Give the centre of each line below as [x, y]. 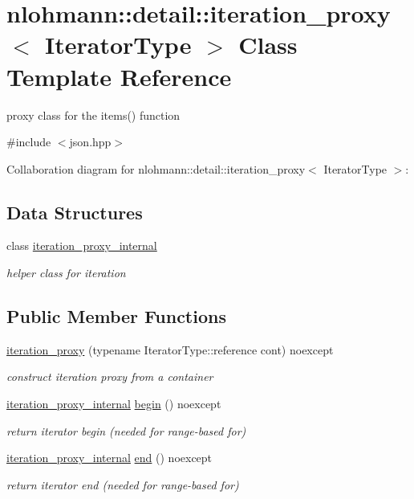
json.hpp [90, 142]
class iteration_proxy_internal [82, 245]
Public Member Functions [116, 316]
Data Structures [75, 212]
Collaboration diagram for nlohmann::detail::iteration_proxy [156, 168]
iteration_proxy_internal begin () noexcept [114, 404]
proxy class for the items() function [93, 115]
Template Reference [119, 76]
